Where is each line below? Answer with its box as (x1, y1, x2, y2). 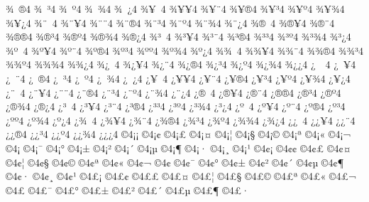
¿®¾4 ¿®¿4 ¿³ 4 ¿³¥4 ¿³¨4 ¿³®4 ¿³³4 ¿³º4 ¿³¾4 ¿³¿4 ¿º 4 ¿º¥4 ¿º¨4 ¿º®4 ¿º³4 (6, 99, 346, 114)
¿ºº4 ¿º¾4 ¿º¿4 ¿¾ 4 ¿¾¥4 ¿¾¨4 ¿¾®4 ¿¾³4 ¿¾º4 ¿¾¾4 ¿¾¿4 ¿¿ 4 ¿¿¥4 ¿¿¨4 (6, 112, 356, 127)
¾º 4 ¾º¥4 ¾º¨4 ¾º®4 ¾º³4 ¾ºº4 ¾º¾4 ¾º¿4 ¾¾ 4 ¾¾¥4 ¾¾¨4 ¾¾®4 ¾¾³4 (6, 43, 363, 58)
